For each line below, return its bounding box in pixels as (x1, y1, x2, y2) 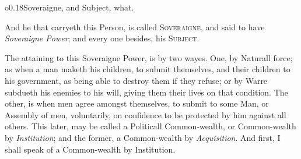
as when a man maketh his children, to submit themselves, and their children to (5, 63, 290, 75)
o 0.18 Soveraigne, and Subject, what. (5, 1, 134, 13)
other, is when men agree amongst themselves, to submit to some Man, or (5, 97, 269, 109)
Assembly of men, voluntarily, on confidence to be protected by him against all (5, 108, 286, 121)
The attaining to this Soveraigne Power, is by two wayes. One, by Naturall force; (5, 51, 293, 63)
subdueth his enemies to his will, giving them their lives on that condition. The (5, 86, 288, 98)
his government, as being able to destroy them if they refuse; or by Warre (5, 74, 268, 86)
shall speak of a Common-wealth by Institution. (5, 143, 176, 155)
